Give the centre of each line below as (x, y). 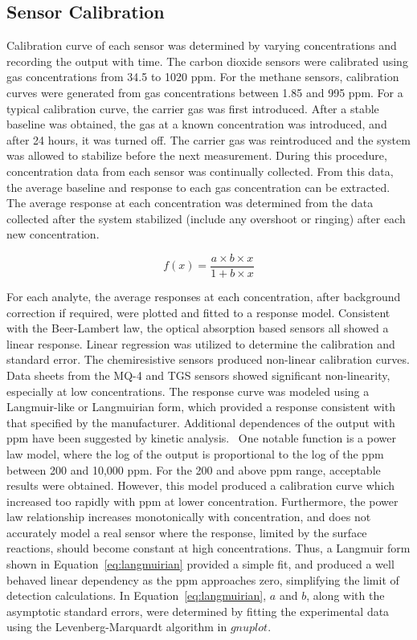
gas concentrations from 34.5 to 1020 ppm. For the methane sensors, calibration (203, 77)
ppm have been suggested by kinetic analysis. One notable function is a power (201, 438)
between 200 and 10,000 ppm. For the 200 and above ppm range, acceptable (194, 469)
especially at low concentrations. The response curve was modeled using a (188, 391)
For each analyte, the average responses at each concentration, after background (204, 296)
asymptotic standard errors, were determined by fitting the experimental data (198, 611)
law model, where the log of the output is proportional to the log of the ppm (195, 453)
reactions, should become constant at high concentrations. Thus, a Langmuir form (208, 548)
